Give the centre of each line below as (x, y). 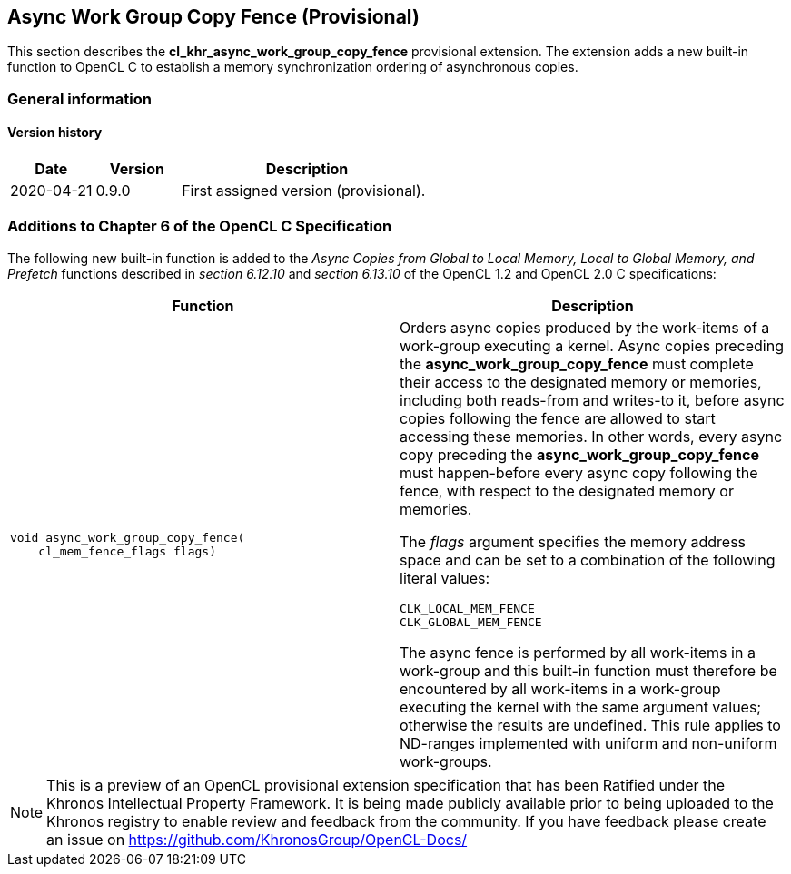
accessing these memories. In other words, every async (591, 436)
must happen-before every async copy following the (579, 472)
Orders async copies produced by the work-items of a (585, 327)
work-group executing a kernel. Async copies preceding (592, 345)
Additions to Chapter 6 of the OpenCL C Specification (200, 226)
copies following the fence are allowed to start (558, 418)
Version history (55, 133)
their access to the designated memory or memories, (581, 382)
